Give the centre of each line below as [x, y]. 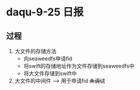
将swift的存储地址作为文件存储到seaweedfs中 [79, 66]
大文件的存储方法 [35, 51]
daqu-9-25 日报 [45, 12]
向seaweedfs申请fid [48, 59]
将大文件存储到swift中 [50, 73]
